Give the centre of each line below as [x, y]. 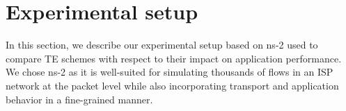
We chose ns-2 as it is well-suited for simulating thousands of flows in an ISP [170, 72]
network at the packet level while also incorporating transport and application [172, 85]
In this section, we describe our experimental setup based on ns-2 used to [162, 45]
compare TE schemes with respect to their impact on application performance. [174, 58]
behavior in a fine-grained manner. [79, 99]
